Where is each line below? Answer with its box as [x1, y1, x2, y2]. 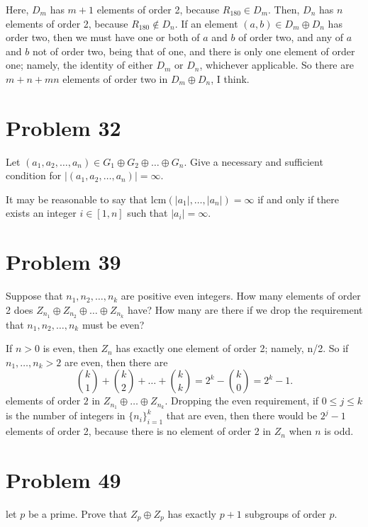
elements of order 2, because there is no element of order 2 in [6, 424, 272, 438]
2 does [6, 302, 33, 317]
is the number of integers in [6, 408, 126, 423]
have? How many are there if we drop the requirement [127, 302, 363, 317]
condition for [6, 168, 62, 183]
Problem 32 [6, 113, 121, 142]
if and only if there [257, 191, 340, 206]
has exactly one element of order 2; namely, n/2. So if [116, 341, 349, 356]
